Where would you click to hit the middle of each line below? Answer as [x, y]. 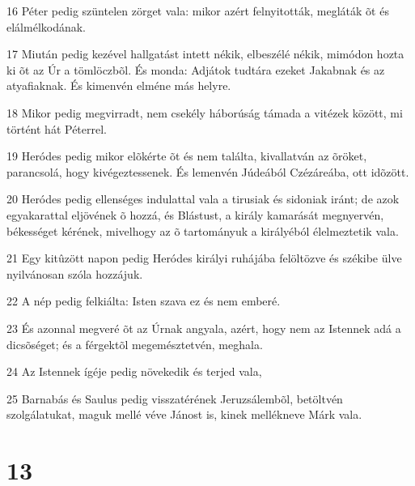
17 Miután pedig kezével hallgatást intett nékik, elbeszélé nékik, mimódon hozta [205, 54]
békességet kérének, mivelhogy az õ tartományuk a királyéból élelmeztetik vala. [203, 230]
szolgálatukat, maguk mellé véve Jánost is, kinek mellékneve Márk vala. [184, 414]
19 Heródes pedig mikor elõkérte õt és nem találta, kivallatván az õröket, [187, 156]
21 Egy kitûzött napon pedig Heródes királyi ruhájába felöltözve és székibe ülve [204, 258]
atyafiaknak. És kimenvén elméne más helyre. [119, 85]
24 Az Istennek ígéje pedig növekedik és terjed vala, [134, 371]
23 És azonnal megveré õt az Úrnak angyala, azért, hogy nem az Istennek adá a [204, 328]
